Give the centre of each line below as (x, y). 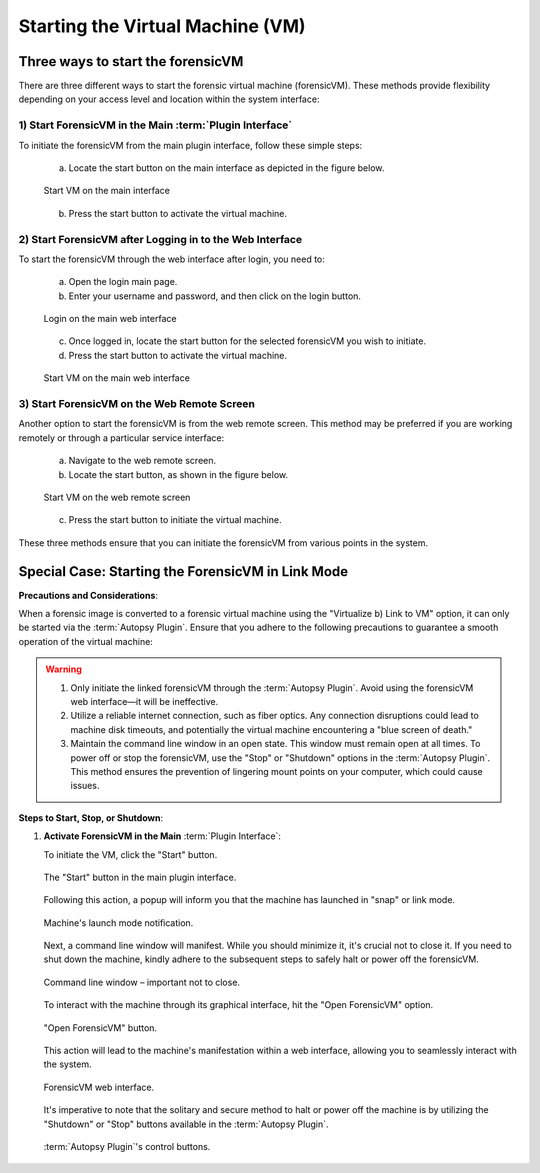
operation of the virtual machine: (86, 641)
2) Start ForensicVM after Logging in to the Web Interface (160, 239)
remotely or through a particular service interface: (121, 437)
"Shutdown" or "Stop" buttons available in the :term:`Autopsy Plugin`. (186, 1124)
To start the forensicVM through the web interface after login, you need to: (171, 259)
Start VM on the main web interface (116, 378)
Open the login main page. (123, 282)
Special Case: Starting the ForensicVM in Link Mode (183, 571)
